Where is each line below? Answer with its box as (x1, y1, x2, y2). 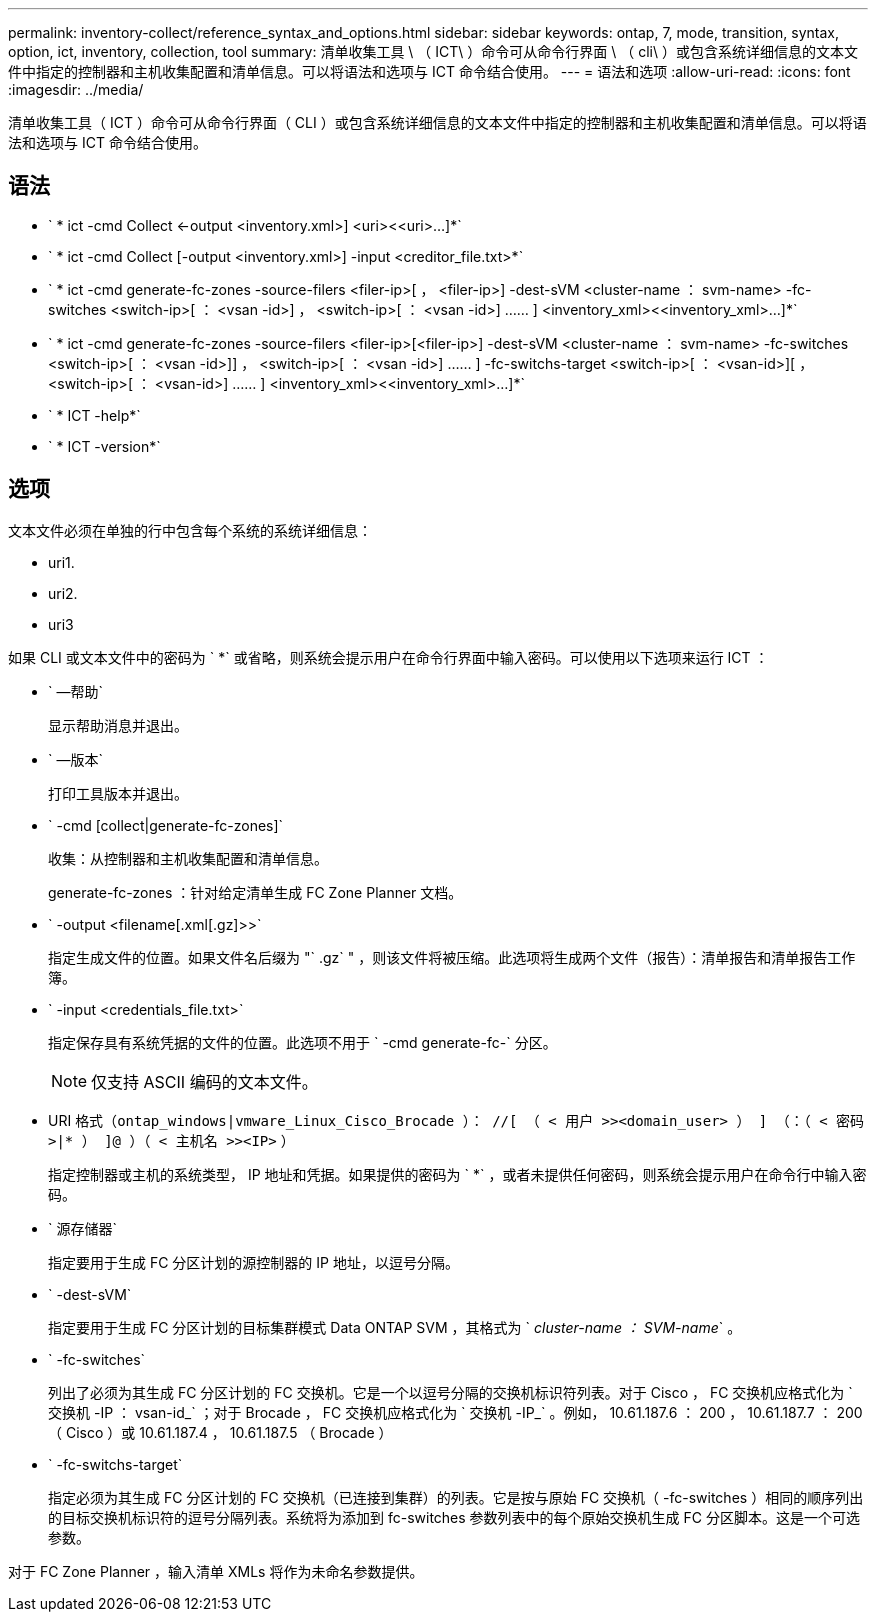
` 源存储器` (48, 1219, 117, 1237)
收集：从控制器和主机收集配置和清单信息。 (48, 849, 328, 867)
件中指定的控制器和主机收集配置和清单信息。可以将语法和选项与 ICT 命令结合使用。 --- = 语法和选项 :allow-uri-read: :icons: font (8, 63, 851, 80)
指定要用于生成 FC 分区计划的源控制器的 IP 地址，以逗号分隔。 (48, 1253, 459, 1271)
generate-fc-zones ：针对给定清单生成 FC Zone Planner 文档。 (48, 883, 463, 901)
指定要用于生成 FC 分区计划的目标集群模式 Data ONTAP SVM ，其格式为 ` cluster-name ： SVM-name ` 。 (48, 1318, 742, 1336)
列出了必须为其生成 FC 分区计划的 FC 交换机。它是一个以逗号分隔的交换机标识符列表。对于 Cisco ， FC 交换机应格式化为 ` (48, 1383, 853, 1401)
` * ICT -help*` (48, 406, 141, 424)
